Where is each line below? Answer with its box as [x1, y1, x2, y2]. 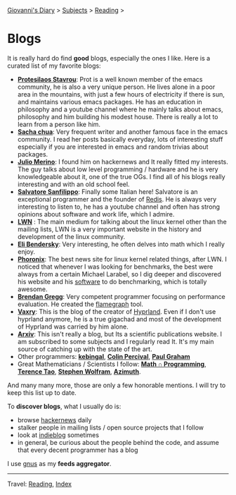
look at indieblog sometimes [17, 430, 100, 439]
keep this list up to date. [7, 388, 77, 397]
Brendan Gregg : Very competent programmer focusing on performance [17, 292, 226, 300]
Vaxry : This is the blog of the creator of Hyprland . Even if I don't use [17, 307, 216, 316]
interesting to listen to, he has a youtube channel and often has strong [17, 202, 220, 211]
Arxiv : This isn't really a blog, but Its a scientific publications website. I [17, 329, 223, 338]
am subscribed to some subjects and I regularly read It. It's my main [17, 337, 214, 346]
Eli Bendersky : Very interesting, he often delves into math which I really [17, 240, 225, 248]
